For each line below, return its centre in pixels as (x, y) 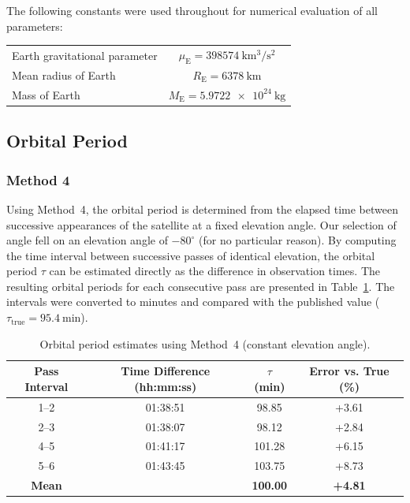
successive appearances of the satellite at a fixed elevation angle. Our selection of (201, 224)
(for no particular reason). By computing (298, 240)
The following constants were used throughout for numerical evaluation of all (192, 10)
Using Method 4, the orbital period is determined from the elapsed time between (202, 209)
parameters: (35, 26)
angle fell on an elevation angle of (87, 240)
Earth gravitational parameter (85, 55)
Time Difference (166, 371)
